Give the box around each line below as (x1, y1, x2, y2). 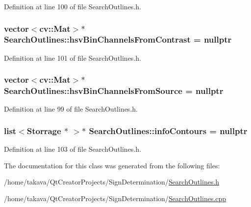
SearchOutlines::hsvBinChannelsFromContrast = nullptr (4, 33, 232, 46)
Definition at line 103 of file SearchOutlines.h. (4, 144, 141, 154)
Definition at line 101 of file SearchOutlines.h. (4, 52, 141, 63)
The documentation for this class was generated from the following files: (4, 160, 220, 170)
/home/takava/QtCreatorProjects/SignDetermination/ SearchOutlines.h (4, 177, 220, 187)
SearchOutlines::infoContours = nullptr (89, 124, 248, 137)
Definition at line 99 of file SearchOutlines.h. (4, 104, 138, 114)
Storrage (26, 124, 61, 137)
